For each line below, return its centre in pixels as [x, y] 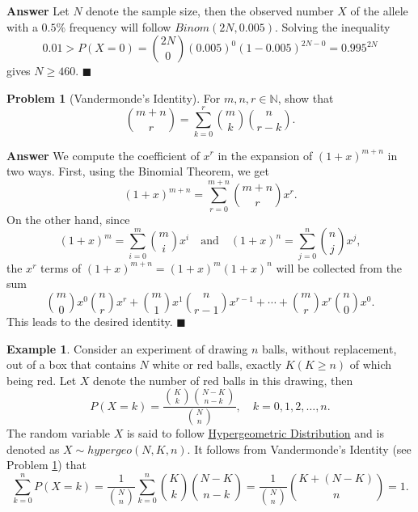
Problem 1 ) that [47, 465]
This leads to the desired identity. [90, 321]
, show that [306, 97]
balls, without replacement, [329, 348]
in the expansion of [265, 155]
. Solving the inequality [332, 26]
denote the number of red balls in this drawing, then [223, 380]
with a [22, 26]
